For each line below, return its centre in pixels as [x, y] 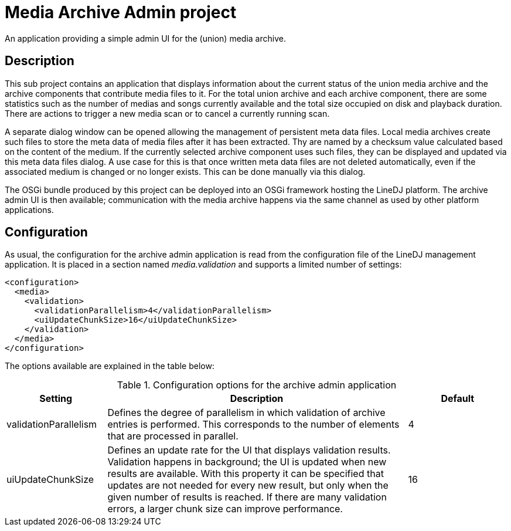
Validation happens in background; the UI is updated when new [247, 462]
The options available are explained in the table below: [110, 366]
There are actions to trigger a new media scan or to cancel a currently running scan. [167, 113]
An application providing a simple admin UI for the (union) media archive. [145, 38]
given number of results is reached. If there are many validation [247, 497]
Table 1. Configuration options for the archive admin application [257, 385]
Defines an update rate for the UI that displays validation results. [249, 450]
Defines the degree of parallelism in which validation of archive [246, 413]
